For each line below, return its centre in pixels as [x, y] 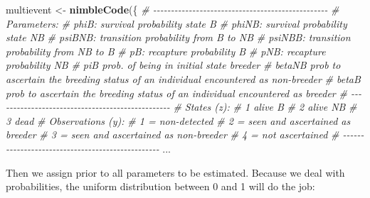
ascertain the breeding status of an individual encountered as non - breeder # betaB [183, 78]
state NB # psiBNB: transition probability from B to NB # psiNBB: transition [178, 37]
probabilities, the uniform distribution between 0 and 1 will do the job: [160, 186]
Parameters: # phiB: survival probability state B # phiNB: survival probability [176, 23]
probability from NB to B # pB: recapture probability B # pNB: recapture [166, 51]
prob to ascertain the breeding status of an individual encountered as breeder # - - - [184, 93]
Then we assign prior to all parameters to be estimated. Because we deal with [175, 172]
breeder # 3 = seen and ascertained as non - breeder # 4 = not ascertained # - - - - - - [185, 134]
